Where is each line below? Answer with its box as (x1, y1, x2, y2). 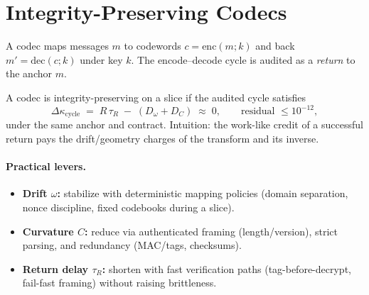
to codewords (124, 38, 181, 53)
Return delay (22, 261, 89, 276)
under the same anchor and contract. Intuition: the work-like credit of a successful (6, 117, 363, 132)
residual (240, 106, 275, 116)
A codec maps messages (6, 38, 109, 53)
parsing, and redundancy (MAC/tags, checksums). (22, 238, 242, 252)
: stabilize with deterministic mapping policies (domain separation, (57, 186, 348, 201)
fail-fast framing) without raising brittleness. (22, 275, 217, 290)
